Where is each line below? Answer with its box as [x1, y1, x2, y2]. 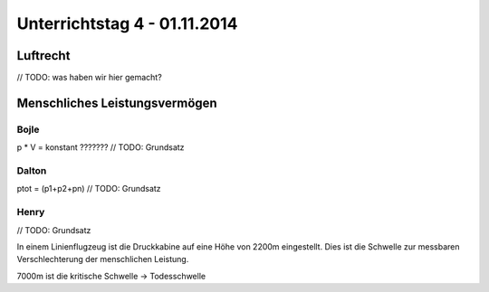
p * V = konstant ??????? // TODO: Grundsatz [16, 142, 185, 153]
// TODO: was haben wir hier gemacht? [16, 72, 162, 83]
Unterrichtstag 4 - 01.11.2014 [16, 14, 239, 33]
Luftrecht [16, 48, 71, 63]
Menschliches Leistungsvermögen [16, 95, 217, 110]
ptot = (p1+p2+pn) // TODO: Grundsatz [16, 184, 162, 194]
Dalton [16, 164, 47, 176]
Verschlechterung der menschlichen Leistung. [16, 254, 189, 265]
